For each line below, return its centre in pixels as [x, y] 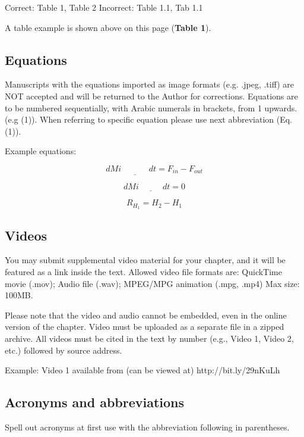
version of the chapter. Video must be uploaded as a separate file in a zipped [145, 327]
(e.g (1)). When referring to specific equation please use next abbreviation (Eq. [148, 119]
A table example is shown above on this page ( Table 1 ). [108, 27]
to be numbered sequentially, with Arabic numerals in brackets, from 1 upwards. [151, 107]
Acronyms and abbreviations [95, 402]
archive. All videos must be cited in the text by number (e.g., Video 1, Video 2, [149, 338]
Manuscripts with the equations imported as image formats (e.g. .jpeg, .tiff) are [150, 84]
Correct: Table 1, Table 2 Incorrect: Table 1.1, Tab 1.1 [104, 7]
